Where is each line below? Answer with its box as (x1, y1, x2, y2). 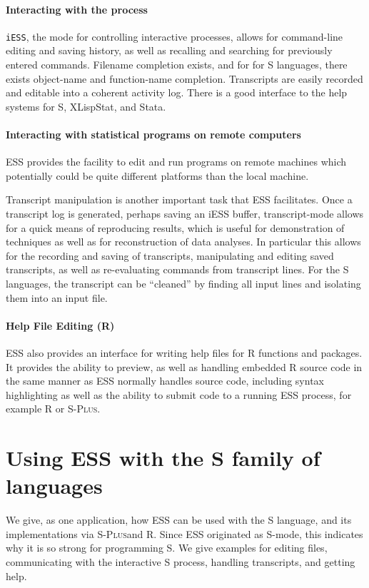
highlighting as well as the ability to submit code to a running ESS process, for (6, 387, 352, 402)
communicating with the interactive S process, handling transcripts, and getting (6, 554, 355, 569)
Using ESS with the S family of (6, 443, 320, 472)
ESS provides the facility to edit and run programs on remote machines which (6, 154, 347, 169)
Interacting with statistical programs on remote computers (6, 127, 301, 142)
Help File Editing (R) (6, 318, 115, 333)
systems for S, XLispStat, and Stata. (6, 98, 166, 113)
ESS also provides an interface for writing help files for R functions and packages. (6, 345, 363, 360)
